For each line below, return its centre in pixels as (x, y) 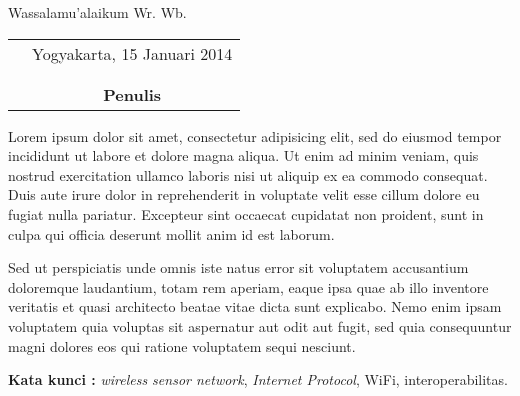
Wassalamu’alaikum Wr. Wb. (97, 12)
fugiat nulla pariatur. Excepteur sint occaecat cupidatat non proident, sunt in (246, 213)
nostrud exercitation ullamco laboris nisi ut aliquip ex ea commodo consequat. (248, 174)
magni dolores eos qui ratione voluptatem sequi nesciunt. (182, 345)
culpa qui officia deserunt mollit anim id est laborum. (171, 233)
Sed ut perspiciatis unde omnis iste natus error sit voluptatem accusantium (238, 267)
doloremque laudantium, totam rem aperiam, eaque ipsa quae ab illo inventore (248, 286)
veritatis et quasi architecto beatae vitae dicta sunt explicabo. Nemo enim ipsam (255, 306)
